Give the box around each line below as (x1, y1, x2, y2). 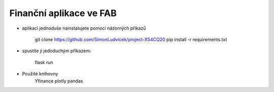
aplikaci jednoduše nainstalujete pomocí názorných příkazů (22, 25, 146, 31)
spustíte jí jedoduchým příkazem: (22, 48, 91, 54)
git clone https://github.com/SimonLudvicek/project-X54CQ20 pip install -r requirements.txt (35, 36, 227, 42)
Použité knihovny (22, 71, 58, 77)
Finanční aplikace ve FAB (9, 8, 117, 19)
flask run (35, 59, 53, 65)
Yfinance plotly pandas (35, 78, 83, 84)
